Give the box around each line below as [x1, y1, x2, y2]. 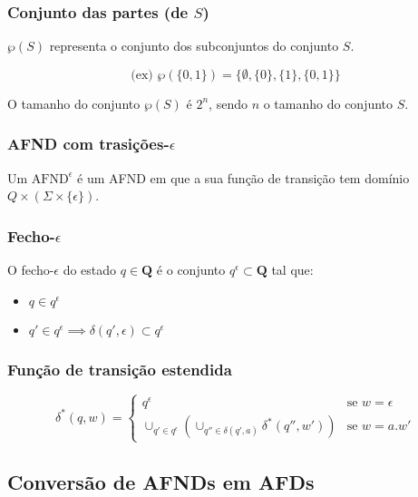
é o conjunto [156, 260, 226, 279]
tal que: [271, 260, 314, 279]
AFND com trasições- [7, 132, 170, 155]
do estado [63, 260, 117, 279]
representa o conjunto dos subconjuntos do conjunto [49, 36, 339, 55]
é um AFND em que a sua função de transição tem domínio [77, 168, 410, 187]
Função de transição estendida [7, 357, 232, 380]
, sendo [209, 93, 248, 112]
